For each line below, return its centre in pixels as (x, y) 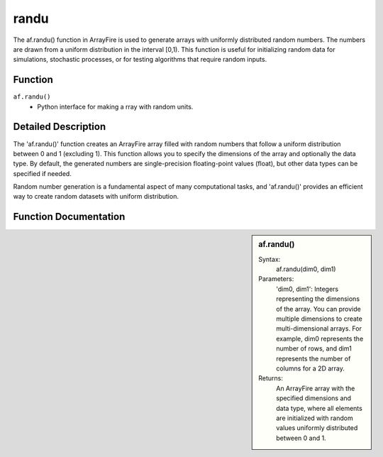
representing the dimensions (318, 299)
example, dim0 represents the (320, 338)
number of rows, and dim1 (314, 348)
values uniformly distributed (317, 428)
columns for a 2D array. (311, 368)
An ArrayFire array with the (316, 388)
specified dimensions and (313, 398)
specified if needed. (43, 173)
